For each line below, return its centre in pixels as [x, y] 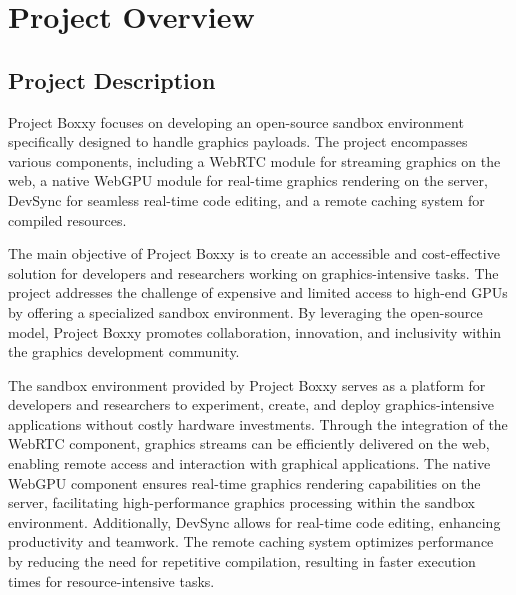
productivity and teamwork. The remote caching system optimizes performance [251, 541]
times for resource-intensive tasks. [111, 580]
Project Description [112, 79]
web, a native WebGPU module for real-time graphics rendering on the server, [248, 180]
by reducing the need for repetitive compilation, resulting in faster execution [242, 561]
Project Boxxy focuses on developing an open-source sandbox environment [236, 121]
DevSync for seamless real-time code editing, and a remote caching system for [246, 199]
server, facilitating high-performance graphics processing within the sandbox [241, 502]
